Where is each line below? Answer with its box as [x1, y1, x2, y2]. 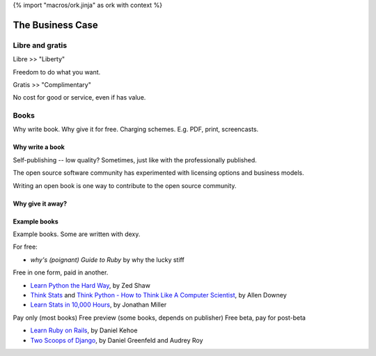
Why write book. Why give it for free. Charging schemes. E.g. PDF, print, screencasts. [13, 125, 259, 134]
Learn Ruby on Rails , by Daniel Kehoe [30, 326, 138, 334]
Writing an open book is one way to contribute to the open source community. [13, 181, 237, 189]
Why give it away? [13, 199, 68, 208]
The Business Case [13, 19, 99, 31]
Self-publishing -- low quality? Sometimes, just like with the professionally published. [13, 155, 257, 164]
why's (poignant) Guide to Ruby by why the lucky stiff [30, 255, 185, 264]
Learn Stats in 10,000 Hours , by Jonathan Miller [30, 300, 167, 309]
